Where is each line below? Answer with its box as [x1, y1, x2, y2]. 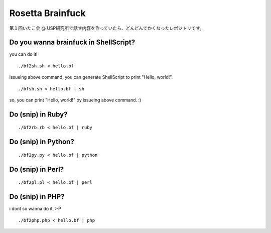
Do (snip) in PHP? [9, 192, 65, 201]
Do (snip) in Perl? [9, 165, 64, 173]
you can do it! [9, 51, 38, 57]
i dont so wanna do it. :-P [9, 206, 61, 212]
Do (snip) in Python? [9, 138, 75, 146]
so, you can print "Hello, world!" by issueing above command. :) [9, 97, 142, 103]
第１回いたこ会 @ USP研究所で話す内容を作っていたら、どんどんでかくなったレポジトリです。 [9, 25, 204, 31]
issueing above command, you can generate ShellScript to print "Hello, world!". [9, 74, 173, 80]
